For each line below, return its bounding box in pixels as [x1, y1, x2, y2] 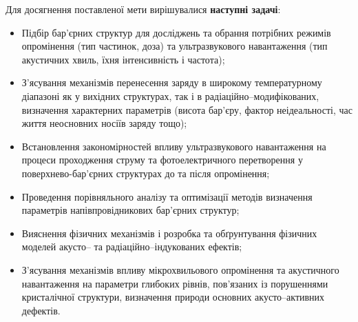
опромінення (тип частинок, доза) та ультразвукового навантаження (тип [21, 39, 328, 53]
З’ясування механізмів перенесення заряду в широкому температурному [21, 75, 322, 90]
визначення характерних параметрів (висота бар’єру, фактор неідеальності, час [21, 102, 352, 117]
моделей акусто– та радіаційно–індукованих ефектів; [21, 239, 242, 254]
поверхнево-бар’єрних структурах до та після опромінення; [21, 165, 270, 180]
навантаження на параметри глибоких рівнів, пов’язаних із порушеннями [21, 276, 328, 290]
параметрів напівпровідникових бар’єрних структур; [21, 203, 240, 217]
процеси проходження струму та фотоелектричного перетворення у [21, 152, 303, 167]
